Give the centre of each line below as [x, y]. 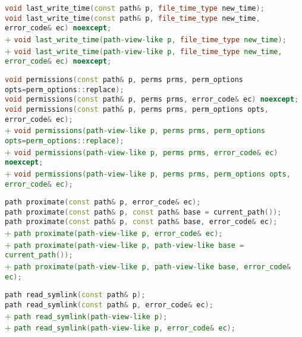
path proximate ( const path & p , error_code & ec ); [103, 202]
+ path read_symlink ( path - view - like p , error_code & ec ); [120, 327]
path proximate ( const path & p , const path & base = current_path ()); [143, 212]
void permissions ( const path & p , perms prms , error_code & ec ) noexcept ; [152, 100]
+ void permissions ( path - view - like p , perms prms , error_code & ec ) [141, 151]
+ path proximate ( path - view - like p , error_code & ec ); [114, 233]
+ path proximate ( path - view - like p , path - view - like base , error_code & [148, 266]
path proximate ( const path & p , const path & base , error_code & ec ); [141, 222]
